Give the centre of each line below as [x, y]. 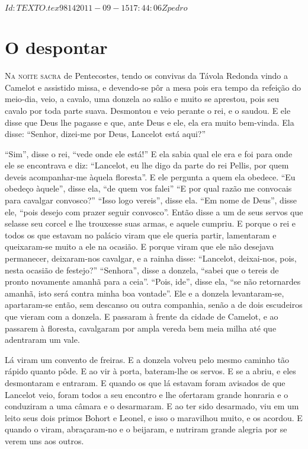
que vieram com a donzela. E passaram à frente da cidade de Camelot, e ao [142, 316]
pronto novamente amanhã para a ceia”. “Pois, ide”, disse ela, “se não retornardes [153, 281]
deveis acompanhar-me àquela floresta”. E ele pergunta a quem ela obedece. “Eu [150, 176]
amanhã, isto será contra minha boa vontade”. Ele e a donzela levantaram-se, [145, 293]
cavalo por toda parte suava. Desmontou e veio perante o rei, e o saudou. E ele [148, 110]
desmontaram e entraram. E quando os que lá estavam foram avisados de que [145, 382]
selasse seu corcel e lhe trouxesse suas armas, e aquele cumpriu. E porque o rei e [150, 223]
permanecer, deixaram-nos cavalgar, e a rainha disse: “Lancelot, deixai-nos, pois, [151, 258]
